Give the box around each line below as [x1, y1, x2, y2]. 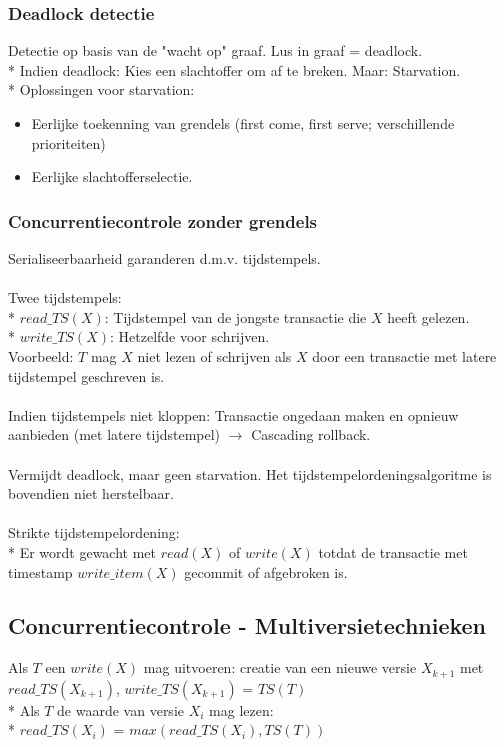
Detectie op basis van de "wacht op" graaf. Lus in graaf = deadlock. [8, 40, 423, 61]
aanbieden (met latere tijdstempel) [8, 424, 221, 445]
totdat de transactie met [318, 541, 468, 562]
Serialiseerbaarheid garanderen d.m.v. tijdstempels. [8, 248, 321, 268]
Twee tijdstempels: [8, 287, 122, 308]
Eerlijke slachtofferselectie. [31, 166, 193, 187]
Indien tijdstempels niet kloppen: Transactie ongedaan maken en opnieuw [8, 404, 459, 425]
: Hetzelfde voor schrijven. [109, 326, 270, 347]
